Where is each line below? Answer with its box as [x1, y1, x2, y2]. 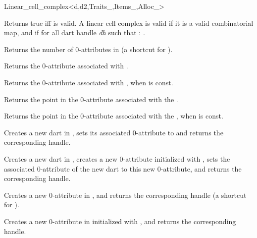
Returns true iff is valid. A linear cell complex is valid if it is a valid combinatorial [4, 17, 254, 28]
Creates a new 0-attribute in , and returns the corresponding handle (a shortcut [4, 189, 247, 200]
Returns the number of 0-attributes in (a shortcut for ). [4, 44, 173, 54]
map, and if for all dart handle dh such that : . [4, 27, 145, 38]
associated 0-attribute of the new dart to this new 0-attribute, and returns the [4, 163, 242, 174]
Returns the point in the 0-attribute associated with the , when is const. [4, 111, 223, 121]
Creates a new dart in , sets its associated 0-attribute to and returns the [4, 127, 223, 137]
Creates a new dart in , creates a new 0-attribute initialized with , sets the [4, 153, 230, 164]
